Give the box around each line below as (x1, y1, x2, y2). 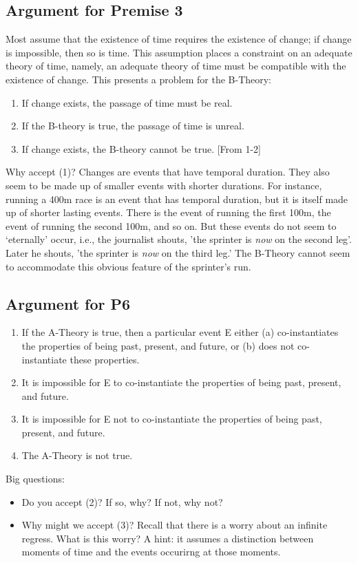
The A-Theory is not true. (21, 448, 133, 463)
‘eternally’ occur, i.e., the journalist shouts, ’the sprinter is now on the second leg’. (6, 232, 352, 246)
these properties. (70, 352, 140, 366)
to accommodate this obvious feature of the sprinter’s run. (6, 259, 251, 273)
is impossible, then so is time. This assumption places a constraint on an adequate (6, 45, 352, 59)
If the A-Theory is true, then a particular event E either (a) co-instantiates (21, 325, 339, 339)
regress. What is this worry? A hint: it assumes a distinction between (21, 531, 314, 545)
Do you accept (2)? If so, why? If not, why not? (21, 494, 223, 509)
